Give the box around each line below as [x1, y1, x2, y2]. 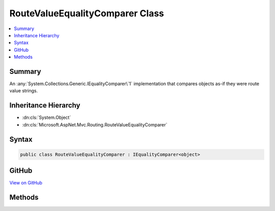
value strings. [9, 88, 38, 94]
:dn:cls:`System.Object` [22, 115, 71, 121]
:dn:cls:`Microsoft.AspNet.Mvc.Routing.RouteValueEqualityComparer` [22, 121, 168, 127]
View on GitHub [9, 180, 43, 186]
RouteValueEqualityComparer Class [9, 8, 164, 19]
